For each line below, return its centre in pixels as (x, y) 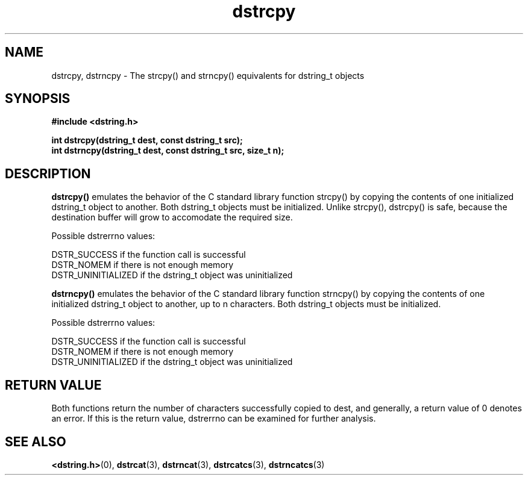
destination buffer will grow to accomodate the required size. (172, 217)
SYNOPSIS (38, 99)
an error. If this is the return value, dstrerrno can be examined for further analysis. (214, 419)
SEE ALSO (36, 441)
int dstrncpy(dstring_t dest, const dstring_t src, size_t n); (168, 151)
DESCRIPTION (48, 173)
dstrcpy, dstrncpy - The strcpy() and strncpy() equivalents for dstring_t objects (208, 75)
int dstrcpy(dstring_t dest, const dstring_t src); (147, 140)
